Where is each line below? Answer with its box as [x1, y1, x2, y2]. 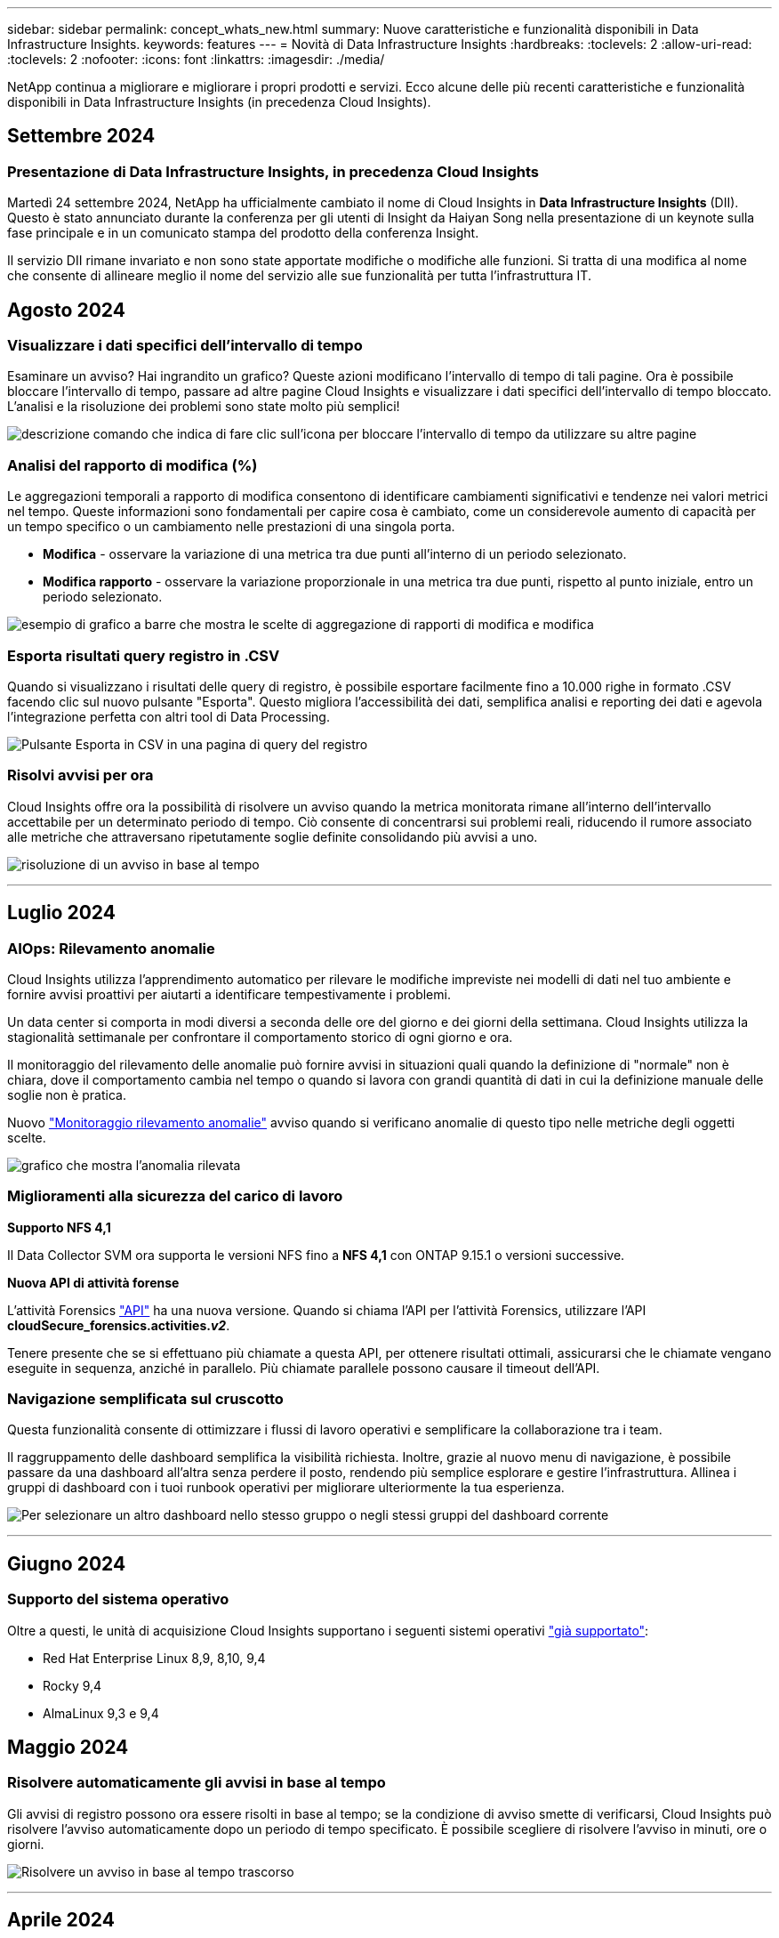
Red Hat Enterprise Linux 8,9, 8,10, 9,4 [43, 1650, 266, 1666]
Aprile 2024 [7, 1909, 115, 1932]
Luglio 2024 [7, 901, 116, 925]
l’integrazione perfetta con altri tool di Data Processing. [7, 708, 330, 724]
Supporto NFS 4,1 [7, 1219, 111, 1235]
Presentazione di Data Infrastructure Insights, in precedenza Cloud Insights [7, 162, 539, 181]
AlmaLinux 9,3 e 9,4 [43, 1705, 159, 1721]
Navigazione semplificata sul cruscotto [7, 1390, 284, 1409]
